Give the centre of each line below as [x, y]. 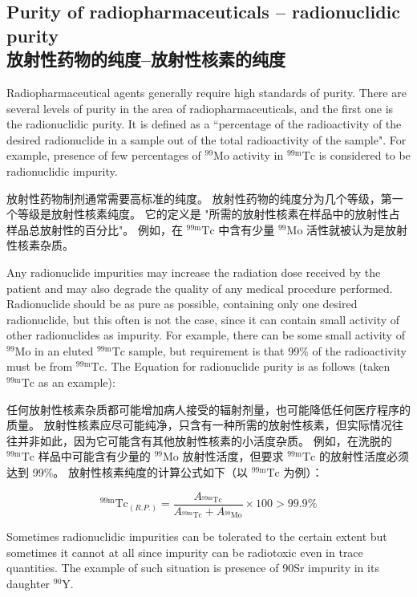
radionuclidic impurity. [62, 171]
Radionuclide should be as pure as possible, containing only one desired [182, 304]
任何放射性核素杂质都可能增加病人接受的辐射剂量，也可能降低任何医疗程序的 [208, 409]
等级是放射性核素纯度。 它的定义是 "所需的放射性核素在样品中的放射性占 [208, 214]
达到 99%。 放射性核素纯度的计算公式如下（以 [127, 472]
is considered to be [364, 155]
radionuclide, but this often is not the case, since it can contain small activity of [203, 319]
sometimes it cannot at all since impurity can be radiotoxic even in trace [185, 552]
